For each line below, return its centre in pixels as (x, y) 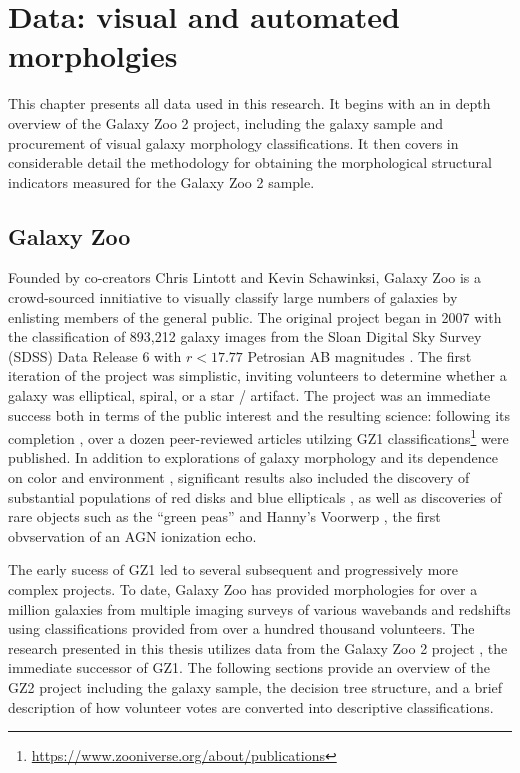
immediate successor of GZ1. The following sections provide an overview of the (249, 667)
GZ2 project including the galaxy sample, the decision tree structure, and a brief (255, 687)
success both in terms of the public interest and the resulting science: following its (259, 414)
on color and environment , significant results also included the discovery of (239, 477)
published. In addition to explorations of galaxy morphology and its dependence (253, 457)
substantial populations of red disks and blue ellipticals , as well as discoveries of (255, 496)
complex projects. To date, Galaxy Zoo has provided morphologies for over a (243, 589)
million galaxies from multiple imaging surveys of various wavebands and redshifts (259, 608)
